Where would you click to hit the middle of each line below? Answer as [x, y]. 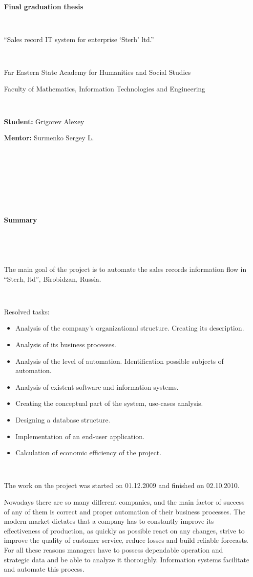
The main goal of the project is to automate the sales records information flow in [125, 269]
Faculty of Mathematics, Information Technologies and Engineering [105, 88]
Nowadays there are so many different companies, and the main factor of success [124, 502]
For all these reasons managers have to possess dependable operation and [114, 549]
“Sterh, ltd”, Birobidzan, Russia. [53, 278]
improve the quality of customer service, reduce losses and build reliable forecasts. [126, 540]
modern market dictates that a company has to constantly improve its [109, 521]
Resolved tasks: [27, 311]
